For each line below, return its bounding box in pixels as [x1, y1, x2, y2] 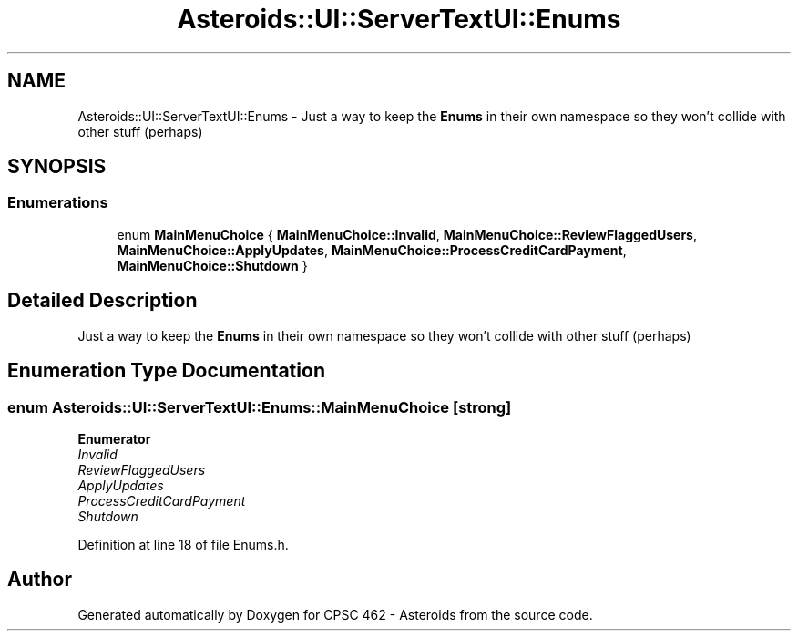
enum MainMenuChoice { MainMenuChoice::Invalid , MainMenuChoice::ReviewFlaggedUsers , [117, 226, 698, 242]
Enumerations [7, 193, 108, 212]
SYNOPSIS [7, 155, 107, 179]
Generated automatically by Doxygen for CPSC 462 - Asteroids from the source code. [77, 606, 593, 623]
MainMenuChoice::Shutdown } [117, 257, 308, 273]
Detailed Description [7, 289, 198, 313]
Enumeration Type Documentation [7, 359, 325, 383]
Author [7, 568, 72, 592]
